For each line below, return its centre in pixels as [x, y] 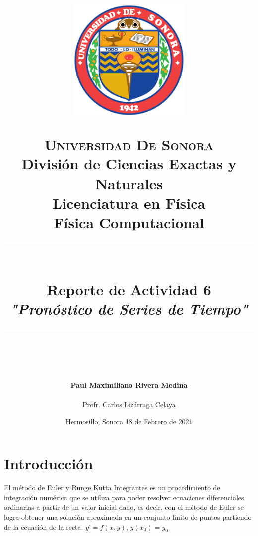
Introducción [49, 464]
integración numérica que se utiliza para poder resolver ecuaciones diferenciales [124, 497]
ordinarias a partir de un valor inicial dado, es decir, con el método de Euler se [124, 507]
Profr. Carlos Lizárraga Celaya [129, 405]
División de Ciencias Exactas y [129, 164]
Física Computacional [129, 222]
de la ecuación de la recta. [44, 526]
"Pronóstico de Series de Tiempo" [129, 309]
